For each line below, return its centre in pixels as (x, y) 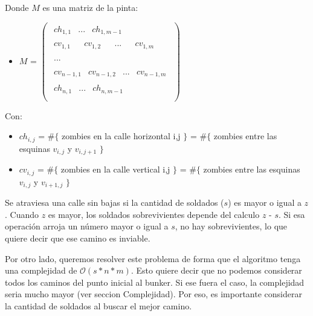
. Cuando (22, 214)
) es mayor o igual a (265, 202)
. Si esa (292, 214)
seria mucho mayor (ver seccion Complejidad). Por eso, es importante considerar (153, 294)
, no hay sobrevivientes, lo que (231, 226)
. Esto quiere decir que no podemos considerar (216, 270)
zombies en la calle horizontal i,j (121, 136)
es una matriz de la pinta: (90, 7)
